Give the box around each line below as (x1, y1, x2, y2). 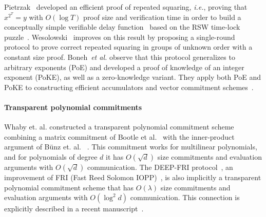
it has (106, 151, 124, 162)
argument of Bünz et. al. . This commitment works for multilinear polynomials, (4, 141, 257, 152)
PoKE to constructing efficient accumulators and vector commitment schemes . (4, 81, 254, 92)
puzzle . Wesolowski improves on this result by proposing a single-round (4, 31, 235, 42)
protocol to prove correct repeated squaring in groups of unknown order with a (4, 41, 253, 52)
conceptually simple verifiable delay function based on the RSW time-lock (4, 21, 240, 32)
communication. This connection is (130, 192, 240, 203)
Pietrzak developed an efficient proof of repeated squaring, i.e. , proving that (4, 2, 248, 12)
